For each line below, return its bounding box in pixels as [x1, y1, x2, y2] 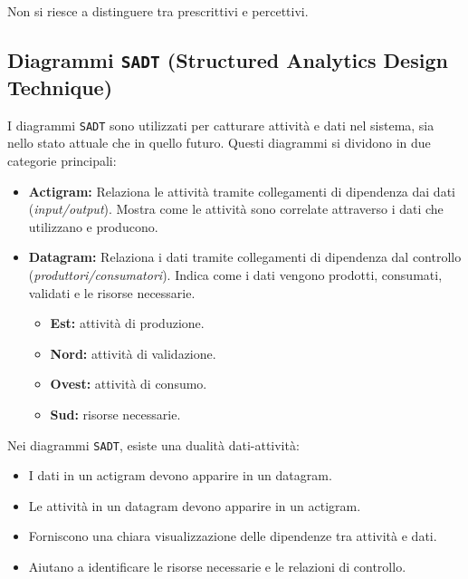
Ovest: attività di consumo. [50, 374, 207, 393]
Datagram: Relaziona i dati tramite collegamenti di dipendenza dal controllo [28, 247, 462, 266]
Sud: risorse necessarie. [50, 404, 181, 423]
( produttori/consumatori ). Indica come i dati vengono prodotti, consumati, [28, 265, 443, 284]
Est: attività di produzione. [50, 314, 205, 333]
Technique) [7, 72, 113, 101]
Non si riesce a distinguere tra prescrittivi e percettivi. [7, 2, 309, 20]
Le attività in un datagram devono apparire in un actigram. [28, 496, 361, 515]
